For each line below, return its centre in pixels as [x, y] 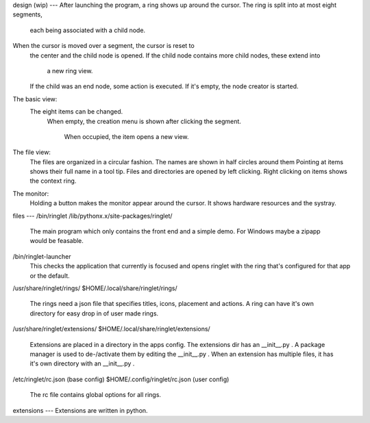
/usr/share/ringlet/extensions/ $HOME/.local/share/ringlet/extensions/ [111, 329]
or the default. [50, 275]
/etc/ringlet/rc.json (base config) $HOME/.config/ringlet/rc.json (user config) [121, 379]
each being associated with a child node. [88, 30]
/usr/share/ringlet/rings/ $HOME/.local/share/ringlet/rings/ [95, 288]
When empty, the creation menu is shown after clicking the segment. [144, 121]
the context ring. [53, 181]
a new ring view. [70, 70]
